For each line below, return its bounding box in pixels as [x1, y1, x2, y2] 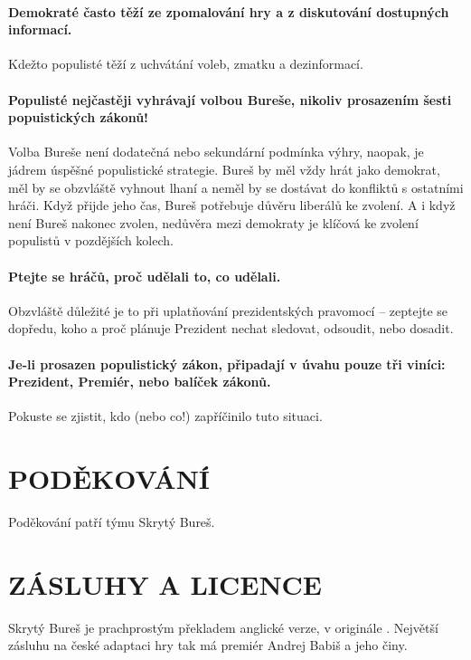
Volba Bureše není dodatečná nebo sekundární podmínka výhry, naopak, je [8, 142, 424, 161]
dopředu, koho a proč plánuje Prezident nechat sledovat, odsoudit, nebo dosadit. [8, 319, 454, 338]
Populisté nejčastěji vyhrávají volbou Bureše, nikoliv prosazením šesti [8, 90, 452, 109]
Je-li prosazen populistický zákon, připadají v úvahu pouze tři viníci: [8, 354, 446, 373]
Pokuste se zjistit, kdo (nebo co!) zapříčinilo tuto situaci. [8, 407, 323, 426]
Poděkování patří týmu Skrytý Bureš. [8, 512, 215, 531]
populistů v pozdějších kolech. [8, 231, 174, 250]
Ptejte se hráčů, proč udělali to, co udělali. [8, 266, 281, 285]
